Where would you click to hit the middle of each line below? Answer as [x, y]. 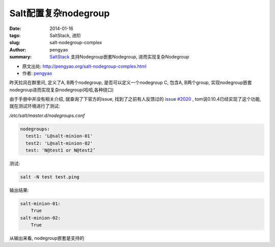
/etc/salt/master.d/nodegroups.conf [47, 115]
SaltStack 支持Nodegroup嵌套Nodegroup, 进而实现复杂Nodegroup [119, 57]
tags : [15, 35]
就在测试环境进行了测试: [35, 106]
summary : [21, 57]
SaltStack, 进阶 [65, 35]
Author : [18, 50]
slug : [15, 43]
